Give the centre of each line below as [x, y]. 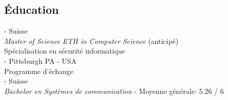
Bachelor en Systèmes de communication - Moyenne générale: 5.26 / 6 [114, 91]
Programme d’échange [39, 71]
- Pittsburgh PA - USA [40, 60]
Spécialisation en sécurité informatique [65, 51]
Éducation [32, 9]
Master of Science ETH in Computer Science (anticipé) [91, 41]
